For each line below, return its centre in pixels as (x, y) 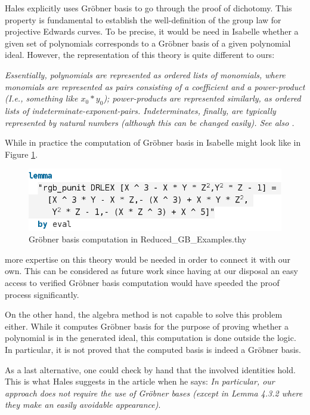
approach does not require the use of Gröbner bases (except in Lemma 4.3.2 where (154, 393)
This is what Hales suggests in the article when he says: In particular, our (140, 381)
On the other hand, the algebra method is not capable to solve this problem (144, 314)
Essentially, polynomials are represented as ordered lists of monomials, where (145, 74)
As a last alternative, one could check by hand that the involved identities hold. (150, 369)
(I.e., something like (41, 98)
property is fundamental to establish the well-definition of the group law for (143, 19)
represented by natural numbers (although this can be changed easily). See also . (150, 122)
